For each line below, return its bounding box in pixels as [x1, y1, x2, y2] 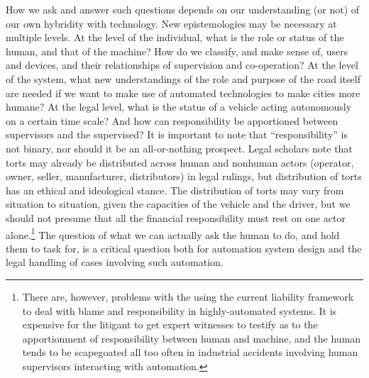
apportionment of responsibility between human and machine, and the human [22, 330, 361, 345]
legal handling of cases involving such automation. [6, 255, 224, 269]
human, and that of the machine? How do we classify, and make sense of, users [6, 43, 348, 58]
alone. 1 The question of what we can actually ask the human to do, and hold [6, 225, 340, 242]
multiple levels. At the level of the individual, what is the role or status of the [6, 30, 344, 45]
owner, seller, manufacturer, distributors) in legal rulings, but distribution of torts [6, 169, 362, 184]
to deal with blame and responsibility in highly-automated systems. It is [22, 303, 337, 318]
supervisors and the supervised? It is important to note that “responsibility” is [6, 127, 348, 142]
